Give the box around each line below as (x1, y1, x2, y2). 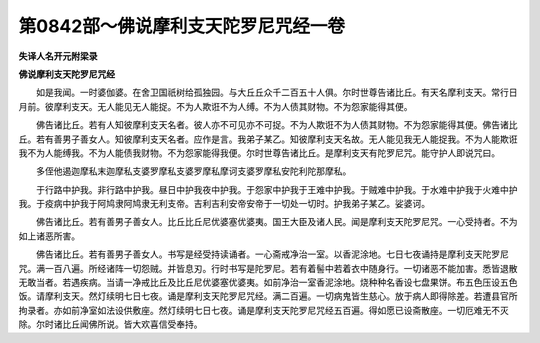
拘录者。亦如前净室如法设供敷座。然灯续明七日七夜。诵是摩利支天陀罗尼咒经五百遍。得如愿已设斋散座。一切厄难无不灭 (18, 304, 509, 316)
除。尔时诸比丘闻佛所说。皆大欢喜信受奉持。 (18, 318, 203, 330)
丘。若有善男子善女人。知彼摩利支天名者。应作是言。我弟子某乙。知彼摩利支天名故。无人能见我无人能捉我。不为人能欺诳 (18, 133, 518, 145)
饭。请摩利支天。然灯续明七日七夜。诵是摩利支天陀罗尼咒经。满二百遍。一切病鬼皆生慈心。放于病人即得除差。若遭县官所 (18, 290, 518, 302)
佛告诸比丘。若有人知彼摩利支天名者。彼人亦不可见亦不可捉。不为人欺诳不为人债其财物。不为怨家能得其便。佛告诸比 (35, 119, 518, 131)
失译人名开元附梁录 (18, 50, 98, 62)
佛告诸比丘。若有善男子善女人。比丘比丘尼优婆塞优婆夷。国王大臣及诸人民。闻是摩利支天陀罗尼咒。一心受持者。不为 (35, 216, 518, 228)
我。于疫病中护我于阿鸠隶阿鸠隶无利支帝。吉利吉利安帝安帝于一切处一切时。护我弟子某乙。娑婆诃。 (18, 198, 430, 210)
